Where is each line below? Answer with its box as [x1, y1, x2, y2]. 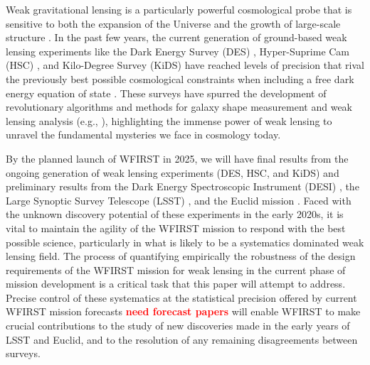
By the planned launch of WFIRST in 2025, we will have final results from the [6, 151, 349, 165]
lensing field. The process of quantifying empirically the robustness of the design [6, 249, 356, 263]
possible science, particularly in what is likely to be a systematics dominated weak [6, 234, 364, 249]
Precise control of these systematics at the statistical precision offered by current [6, 290, 357, 305]
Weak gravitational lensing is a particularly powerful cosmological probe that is [6, 2, 352, 16]
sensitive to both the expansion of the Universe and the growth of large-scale [6, 16, 341, 31]
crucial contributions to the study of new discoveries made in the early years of [6, 318, 350, 333]
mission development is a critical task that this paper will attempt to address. [6, 276, 346, 291]
